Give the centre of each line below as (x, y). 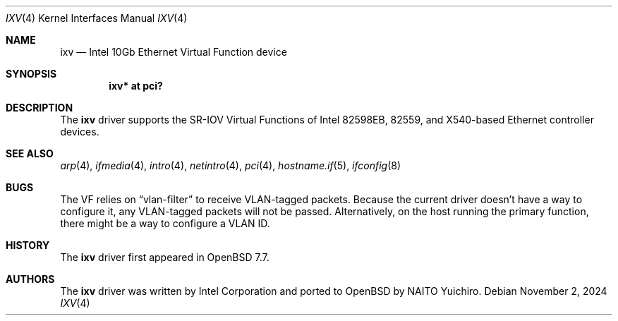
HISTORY (28, 245)
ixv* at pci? (136, 86)
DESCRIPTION (40, 108)
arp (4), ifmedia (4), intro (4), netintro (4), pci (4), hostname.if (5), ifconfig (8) (231, 165)
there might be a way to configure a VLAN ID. (165, 223)
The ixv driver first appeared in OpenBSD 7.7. (165, 257)
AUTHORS (30, 279)
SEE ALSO (30, 153)
